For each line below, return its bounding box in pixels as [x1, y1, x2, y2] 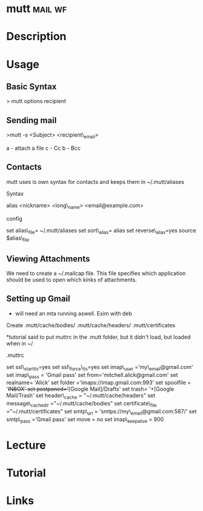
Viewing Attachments [6, 254, 90, 264]
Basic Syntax [6, 81, 57, 92]
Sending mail [6, 115, 57, 126]
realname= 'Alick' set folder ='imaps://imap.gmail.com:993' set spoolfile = [6, 379, 191, 387]
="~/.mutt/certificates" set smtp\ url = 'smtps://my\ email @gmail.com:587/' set [6, 408, 197, 416]
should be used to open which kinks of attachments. [6, 276, 138, 283]
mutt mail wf [6, 2, 67, 16]
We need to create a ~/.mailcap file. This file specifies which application [6, 269, 186, 277]
